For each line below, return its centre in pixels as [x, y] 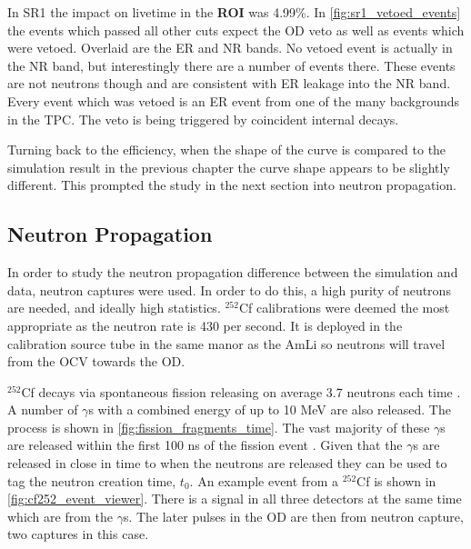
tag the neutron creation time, [92, 480]
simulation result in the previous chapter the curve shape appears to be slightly [229, 167]
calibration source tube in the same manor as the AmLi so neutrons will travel [226, 343]
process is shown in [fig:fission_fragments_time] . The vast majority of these [219, 427]
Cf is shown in [396, 480]
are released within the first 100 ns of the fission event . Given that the [205, 445]
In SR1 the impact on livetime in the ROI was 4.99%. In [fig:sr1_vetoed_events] [234, 12]
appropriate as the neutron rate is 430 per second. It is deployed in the [205, 325]
